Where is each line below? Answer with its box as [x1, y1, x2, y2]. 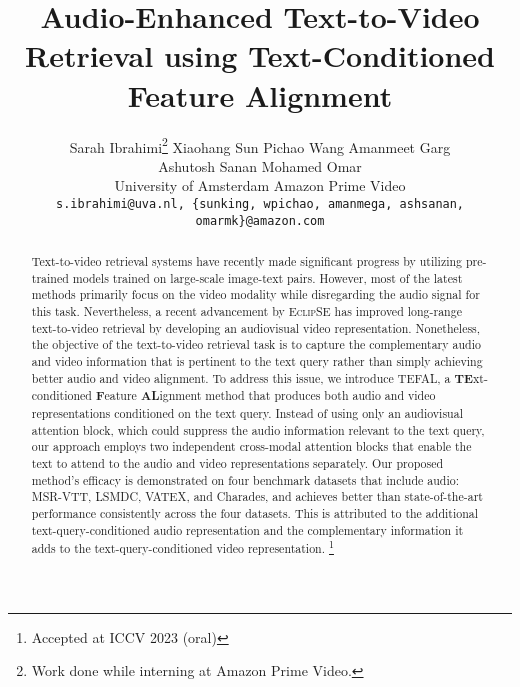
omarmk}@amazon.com [195, 213, 325, 228]
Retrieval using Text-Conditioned [24, 35, 496, 76]
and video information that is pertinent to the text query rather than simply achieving [31, 352, 483, 369]
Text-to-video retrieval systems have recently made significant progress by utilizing [31, 253, 463, 270]
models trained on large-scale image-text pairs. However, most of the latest [72, 269, 463, 286]
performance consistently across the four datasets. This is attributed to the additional [31, 504, 479, 521]
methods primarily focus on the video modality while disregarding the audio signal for [31, 286, 480, 303]
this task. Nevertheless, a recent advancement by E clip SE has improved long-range [31, 303, 462, 320]
